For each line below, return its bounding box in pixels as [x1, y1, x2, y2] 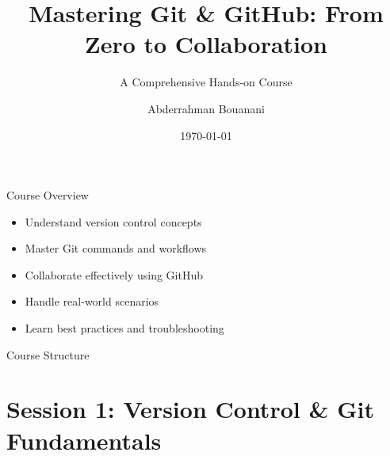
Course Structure [6, 346, 90, 363]
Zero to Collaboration [84, 28, 327, 60]
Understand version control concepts [25, 213, 202, 230]
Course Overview [6, 187, 89, 203]
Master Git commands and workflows [25, 240, 207, 256]
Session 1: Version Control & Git [6, 393, 374, 425]
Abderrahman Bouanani [147, 100, 265, 116]
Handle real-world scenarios [25, 293, 159, 310]
